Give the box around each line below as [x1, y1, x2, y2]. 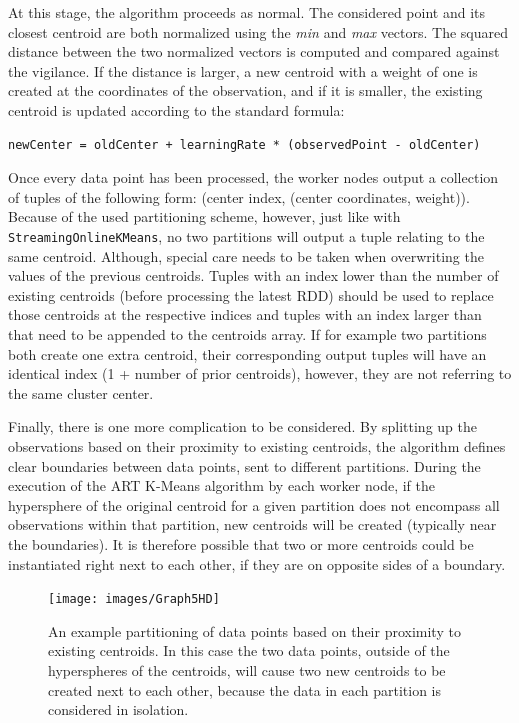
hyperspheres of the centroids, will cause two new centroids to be [48, 659, 446, 680]
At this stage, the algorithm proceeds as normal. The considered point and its [8, 2, 485, 22]
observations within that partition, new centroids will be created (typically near [8, 514, 497, 535]
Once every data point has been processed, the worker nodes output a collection [8, 167, 499, 188]
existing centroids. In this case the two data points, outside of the [48, 640, 450, 661]
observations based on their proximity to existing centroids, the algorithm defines [8, 435, 506, 456]
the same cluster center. [8, 382, 154, 403]
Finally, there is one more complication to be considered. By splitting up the [8, 416, 477, 437]
